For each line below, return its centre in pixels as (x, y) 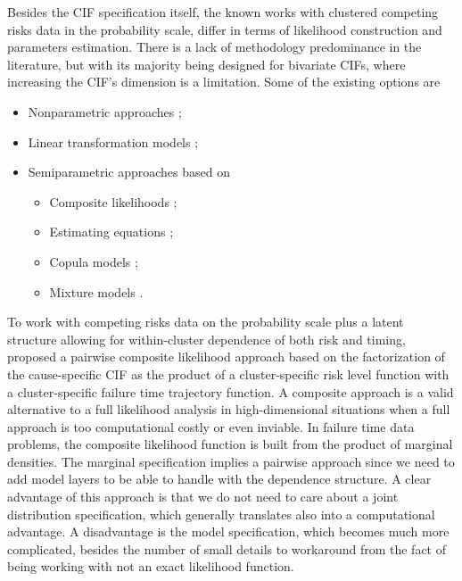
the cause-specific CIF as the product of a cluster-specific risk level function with (228, 373)
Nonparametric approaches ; (105, 111)
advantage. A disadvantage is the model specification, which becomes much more (228, 531)
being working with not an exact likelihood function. (151, 566)
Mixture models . (96, 291)
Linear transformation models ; (113, 141)
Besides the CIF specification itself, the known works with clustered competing (223, 12)
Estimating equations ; (111, 232)
